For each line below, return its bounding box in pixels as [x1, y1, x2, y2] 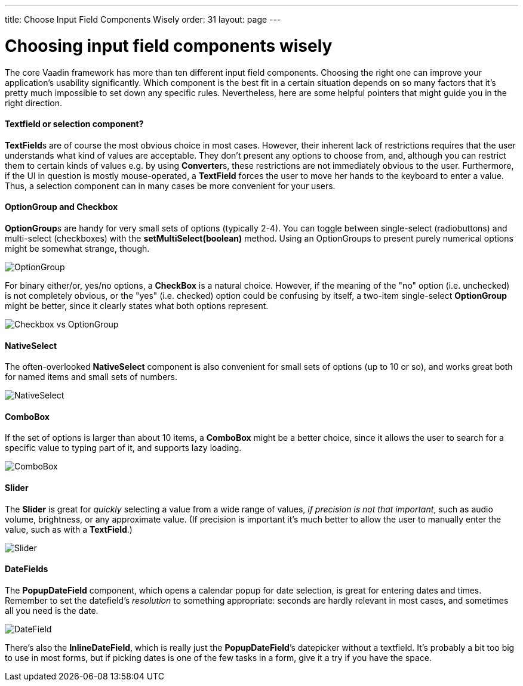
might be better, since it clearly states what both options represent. [5, 300, 269, 311]
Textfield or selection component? [5, 119, 144, 129]
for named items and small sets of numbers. [5, 372, 177, 382]
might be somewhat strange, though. [5, 243, 150, 254]
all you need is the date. [5, 605, 99, 616]
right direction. [5, 97, 63, 108]
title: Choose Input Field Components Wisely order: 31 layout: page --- [5, 14, 281, 24]
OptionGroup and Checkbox [5, 202, 118, 212]
